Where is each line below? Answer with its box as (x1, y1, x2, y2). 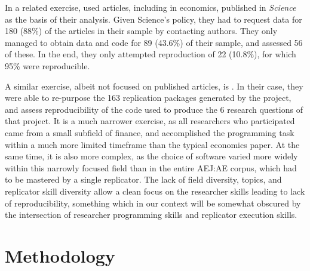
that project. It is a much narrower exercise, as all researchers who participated (5, 115, 295, 127)
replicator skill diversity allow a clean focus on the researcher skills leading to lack (5, 184, 305, 197)
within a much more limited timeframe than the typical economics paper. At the (5, 138, 300, 150)
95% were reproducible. (5, 59, 90, 72)
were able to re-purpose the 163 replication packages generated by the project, (5, 91, 291, 104)
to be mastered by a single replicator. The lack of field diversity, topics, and (5, 173, 282, 186)
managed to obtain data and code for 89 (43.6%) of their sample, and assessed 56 (5, 36, 303, 48)
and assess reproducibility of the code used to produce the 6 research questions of (5, 103, 303, 115)
